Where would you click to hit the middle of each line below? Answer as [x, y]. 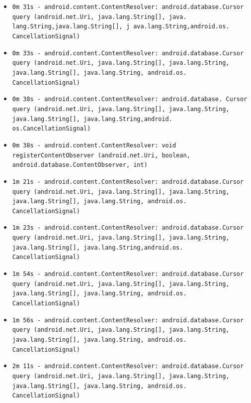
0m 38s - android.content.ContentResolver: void [94, 145]
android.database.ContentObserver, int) [80, 165]
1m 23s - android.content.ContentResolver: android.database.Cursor [128, 228]
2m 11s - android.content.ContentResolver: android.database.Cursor [128, 366]
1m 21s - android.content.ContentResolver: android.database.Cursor [128, 182]
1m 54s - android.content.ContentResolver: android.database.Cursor [128, 274]
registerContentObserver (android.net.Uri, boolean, [101, 155]
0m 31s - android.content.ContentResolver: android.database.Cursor [128, 7]
